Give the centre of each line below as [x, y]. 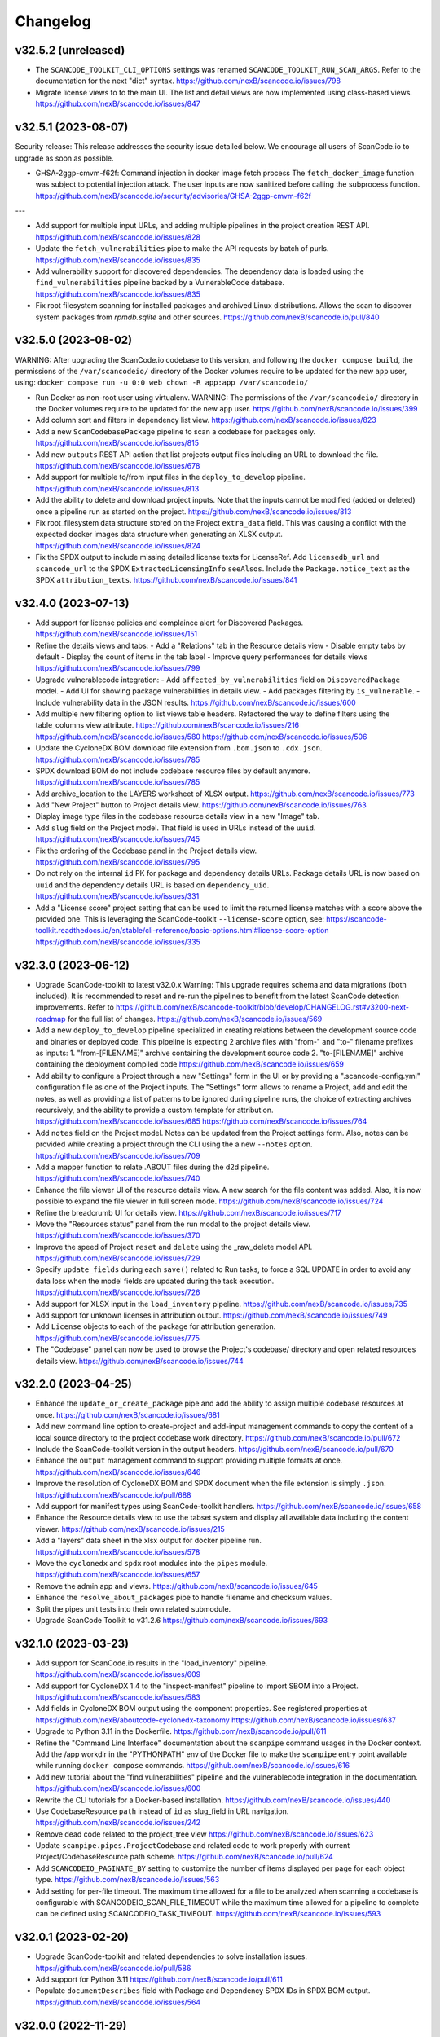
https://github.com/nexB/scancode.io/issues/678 [118, 466]
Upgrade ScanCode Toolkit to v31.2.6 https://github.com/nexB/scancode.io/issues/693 [182, 1620]
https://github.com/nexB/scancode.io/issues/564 [118, 2002]
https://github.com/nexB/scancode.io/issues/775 [117, 1338]
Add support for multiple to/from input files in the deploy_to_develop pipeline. [170, 477]
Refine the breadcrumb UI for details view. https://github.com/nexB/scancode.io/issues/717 [189, 1212]
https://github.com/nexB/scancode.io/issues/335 [118, 942]
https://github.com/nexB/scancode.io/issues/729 [118, 1258]
